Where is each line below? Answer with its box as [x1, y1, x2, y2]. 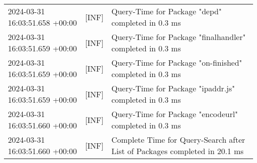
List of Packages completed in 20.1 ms [111, 145, 244, 157]
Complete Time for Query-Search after [111, 134, 245, 145]
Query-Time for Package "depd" [111, 5, 222, 17]
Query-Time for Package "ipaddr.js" [111, 82, 235, 94]
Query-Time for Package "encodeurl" [111, 108, 238, 120]
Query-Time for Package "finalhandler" [111, 31, 246, 42]
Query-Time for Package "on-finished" [111, 57, 242, 68]
